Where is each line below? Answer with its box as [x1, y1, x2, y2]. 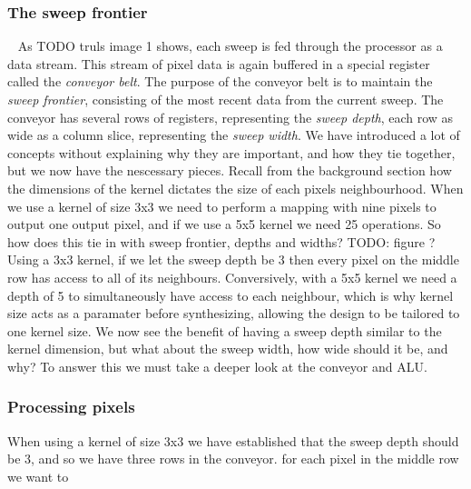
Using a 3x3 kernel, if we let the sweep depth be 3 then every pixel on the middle [7, 250, 459, 269]
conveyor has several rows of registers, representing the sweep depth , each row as [7, 107, 454, 126]
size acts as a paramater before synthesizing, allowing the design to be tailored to [7, 304, 460, 323]
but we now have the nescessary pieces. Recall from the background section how [7, 161, 452, 180]
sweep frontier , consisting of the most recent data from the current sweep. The [7, 90, 444, 108]
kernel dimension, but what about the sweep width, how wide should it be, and [7, 339, 448, 358]
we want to [7, 466, 69, 485]
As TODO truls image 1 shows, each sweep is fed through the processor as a [17, 36, 443, 55]
